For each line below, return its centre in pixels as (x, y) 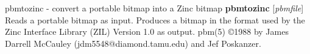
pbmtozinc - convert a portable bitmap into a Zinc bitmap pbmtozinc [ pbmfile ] (154, 8)
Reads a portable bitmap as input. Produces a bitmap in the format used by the (155, 19)
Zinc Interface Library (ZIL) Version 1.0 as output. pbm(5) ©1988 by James (147, 31)
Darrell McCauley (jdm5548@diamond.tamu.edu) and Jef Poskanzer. (133, 43)
